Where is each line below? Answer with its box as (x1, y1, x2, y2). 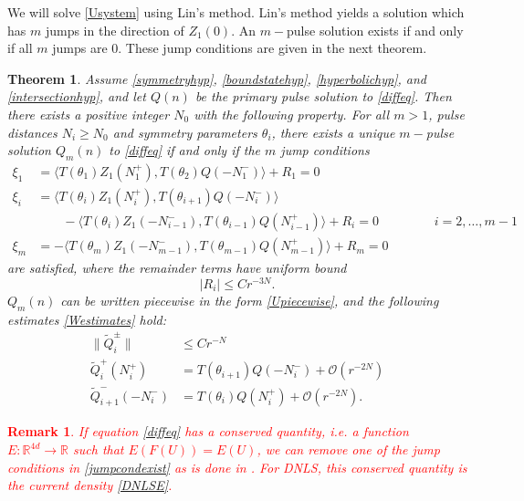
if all (7, 38, 33, 57)
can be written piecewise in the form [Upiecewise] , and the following (60, 290, 439, 309)
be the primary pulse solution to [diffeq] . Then (194, 87, 452, 106)
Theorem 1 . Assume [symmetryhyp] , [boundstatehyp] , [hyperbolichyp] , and (7, 68, 427, 88)
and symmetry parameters (112, 122, 257, 141)
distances (7, 122, 58, 141)
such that (73, 440, 124, 459)
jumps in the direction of (45, 20, 184, 39)
